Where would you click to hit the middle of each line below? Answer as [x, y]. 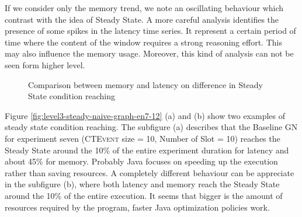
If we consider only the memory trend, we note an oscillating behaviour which [144, 8]
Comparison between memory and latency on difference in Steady [145, 84]
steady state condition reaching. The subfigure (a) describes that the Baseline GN [151, 127]
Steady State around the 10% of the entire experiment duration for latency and [147, 150]
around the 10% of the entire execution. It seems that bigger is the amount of [144, 195]
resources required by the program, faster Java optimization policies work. [137, 207]
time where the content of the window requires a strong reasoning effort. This [143, 42]
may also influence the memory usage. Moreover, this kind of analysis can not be [149, 53]
